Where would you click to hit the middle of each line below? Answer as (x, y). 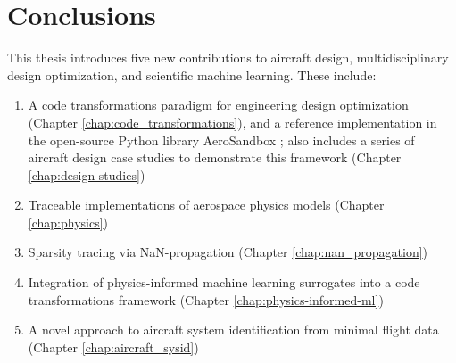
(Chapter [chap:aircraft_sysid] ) (113, 346)
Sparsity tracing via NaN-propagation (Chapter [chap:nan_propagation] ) (228, 252)
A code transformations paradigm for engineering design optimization (218, 105)
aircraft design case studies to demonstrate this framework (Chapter (215, 157)
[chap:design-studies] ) (87, 174)
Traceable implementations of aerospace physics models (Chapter (206, 205)
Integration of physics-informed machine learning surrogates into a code (224, 282)
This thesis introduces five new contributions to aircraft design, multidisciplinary (228, 58)
